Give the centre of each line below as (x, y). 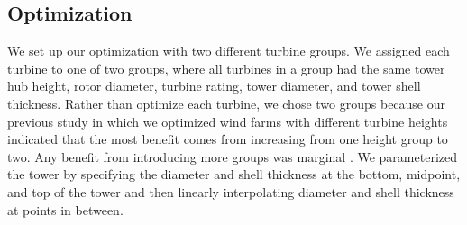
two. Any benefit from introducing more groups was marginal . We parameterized (232, 156)
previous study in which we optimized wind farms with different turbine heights (228, 121)
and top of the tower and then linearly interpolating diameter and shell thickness (231, 191)
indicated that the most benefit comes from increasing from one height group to (228, 139)
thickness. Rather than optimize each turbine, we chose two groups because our (227, 103)
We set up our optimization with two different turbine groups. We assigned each (229, 51)
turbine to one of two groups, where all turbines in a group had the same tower (226, 68)
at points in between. (65, 209)
